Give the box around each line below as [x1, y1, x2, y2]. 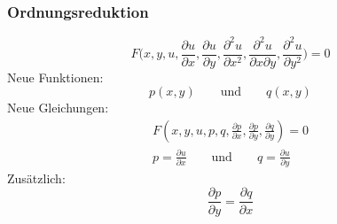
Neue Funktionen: [7, 67, 104, 86]
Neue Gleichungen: [7, 98, 109, 117]
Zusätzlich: [7, 168, 66, 187]
